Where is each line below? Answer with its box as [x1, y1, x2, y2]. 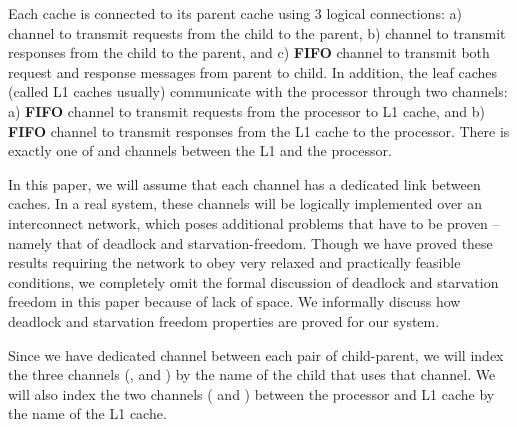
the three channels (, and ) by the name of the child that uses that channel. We [8, 364, 496, 385]
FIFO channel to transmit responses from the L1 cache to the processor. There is [8, 120, 510, 141]
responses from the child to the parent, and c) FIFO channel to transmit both [8, 42, 490, 63]
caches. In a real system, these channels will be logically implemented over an [8, 193, 483, 214]
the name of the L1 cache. [8, 403, 167, 424]
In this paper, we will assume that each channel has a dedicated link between [8, 173, 481, 194]
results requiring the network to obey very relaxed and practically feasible [8, 252, 461, 273]
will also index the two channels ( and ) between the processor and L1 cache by [8, 383, 495, 404]
